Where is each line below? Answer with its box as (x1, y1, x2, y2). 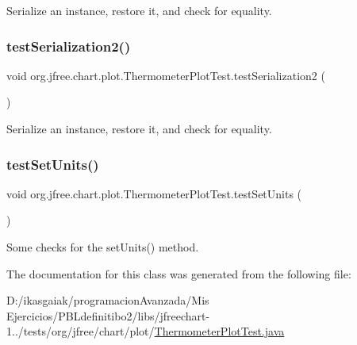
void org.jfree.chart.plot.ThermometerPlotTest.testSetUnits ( (6, 185, 302, 201)
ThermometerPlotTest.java (154, 323, 285, 339)
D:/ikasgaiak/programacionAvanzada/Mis (6, 292, 209, 309)
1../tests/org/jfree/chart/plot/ (6, 323, 155, 339)
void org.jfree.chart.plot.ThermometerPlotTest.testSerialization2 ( (6, 67, 325, 83)
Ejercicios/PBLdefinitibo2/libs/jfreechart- (6, 307, 210, 324)
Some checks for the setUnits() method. (6, 239, 199, 255)
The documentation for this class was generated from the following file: (6, 265, 351, 282)
